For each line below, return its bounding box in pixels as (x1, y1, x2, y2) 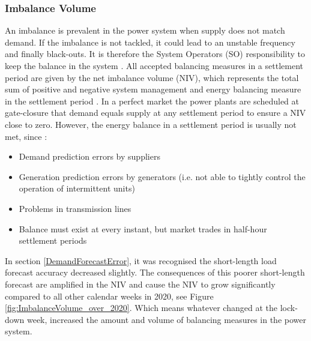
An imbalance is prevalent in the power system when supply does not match (5, 24, 285, 37)
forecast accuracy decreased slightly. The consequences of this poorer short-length (5, 266, 305, 279)
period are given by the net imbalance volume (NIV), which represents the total (5, 71, 299, 83)
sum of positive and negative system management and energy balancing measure (5, 83, 301, 95)
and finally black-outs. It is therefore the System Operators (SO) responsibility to (5, 47, 306, 60)
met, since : (5, 130, 47, 142)
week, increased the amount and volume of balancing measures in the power (26, 313, 306, 325)
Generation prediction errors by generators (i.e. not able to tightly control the (19, 170, 306, 183)
